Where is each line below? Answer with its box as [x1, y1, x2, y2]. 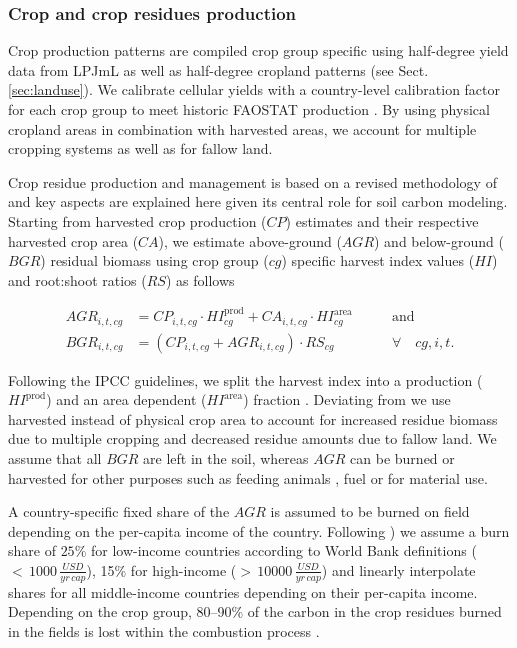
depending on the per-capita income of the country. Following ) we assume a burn [8, 520, 510, 541]
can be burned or [350, 448, 455, 469]
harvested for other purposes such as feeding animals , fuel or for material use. [8, 467, 488, 488]
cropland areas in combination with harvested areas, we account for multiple [8, 118, 477, 139]
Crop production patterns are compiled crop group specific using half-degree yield [8, 40, 509, 61]
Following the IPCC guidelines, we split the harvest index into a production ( [8, 369, 483, 390]
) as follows [165, 269, 235, 290]
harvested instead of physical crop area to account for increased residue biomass [8, 408, 498, 429]
